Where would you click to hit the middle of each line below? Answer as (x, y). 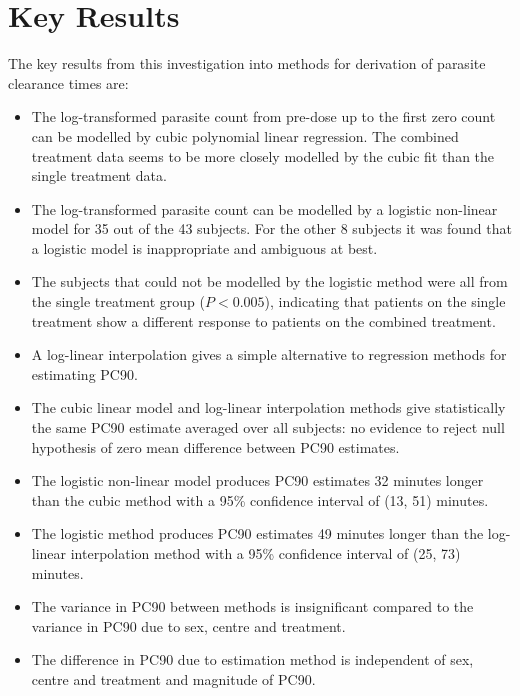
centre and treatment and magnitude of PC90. (173, 678)
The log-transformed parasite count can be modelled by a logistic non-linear (264, 208)
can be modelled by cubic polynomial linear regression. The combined (245, 135)
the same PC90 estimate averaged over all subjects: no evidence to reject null (268, 427)
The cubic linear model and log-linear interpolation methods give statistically (268, 407)
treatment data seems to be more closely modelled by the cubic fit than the (263, 155)
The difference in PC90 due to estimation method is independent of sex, (252, 659)
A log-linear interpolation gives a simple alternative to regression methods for (269, 354)
